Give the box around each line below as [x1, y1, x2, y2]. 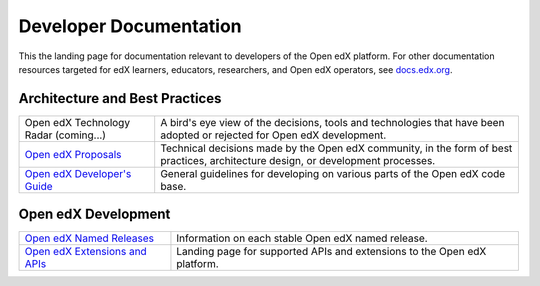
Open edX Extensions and [24, 245, 147, 259]
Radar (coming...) [24, 128, 107, 142]
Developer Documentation [18, 15, 242, 37]
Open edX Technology [24, 115, 130, 129]
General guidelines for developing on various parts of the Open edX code [160, 166, 506, 180]
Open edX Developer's [24, 166, 132, 180]
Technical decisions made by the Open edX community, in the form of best [160, 141, 513, 155]
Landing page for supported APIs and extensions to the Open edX [176, 245, 487, 259]
